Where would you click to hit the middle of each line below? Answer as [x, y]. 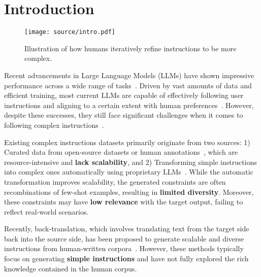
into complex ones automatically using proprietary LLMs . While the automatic [129, 172]
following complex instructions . [54, 125]
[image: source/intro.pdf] [70, 32]
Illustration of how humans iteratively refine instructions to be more [130, 48]
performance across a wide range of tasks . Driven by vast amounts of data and [128, 85]
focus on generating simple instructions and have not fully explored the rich [126, 258]
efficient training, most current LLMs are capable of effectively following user [124, 95]
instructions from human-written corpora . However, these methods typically [124, 248]
